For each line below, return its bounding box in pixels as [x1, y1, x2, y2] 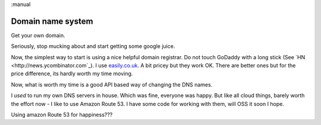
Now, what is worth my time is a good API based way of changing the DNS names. [11, 81, 213, 88]
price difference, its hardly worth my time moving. [11, 70, 133, 77]
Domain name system [11, 16, 93, 26]
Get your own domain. [11, 31, 65, 39]
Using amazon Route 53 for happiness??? [11, 111, 113, 118]
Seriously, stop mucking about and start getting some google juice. [11, 43, 175, 50]
